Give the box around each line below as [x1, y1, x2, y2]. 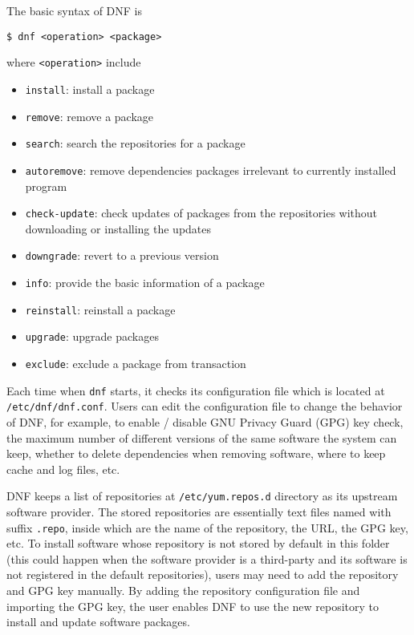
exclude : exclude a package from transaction [25, 355, 246, 371]
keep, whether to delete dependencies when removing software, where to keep [6, 445, 386, 462]
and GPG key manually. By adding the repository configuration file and [6, 582, 360, 599]
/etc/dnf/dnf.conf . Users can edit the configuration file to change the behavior [6, 398, 403, 415]
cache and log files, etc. [6, 460, 120, 477]
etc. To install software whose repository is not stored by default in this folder [6, 535, 390, 552]
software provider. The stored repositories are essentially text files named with [6, 504, 392, 520]
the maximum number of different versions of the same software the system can [6, 429, 397, 446]
